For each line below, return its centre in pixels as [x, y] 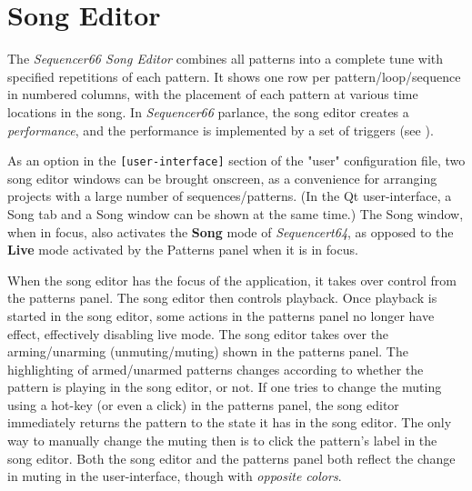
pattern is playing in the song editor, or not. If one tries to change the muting [225, 387]
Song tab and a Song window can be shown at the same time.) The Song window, [236, 213]
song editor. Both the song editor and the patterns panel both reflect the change [231, 458]
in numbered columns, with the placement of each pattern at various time [213, 94]
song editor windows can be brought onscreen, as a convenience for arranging [222, 178]
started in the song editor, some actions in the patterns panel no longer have [221, 315]
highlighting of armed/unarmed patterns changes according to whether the [216, 369]
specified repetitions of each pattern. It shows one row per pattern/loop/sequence [234, 76]
